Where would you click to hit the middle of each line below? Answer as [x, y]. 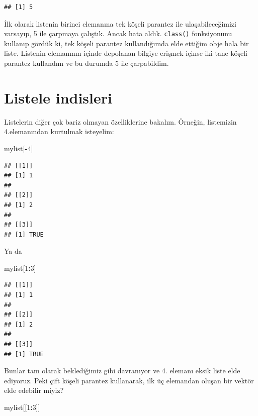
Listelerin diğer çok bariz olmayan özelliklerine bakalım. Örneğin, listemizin [120, 121]
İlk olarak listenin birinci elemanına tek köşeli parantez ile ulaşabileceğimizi [120, 23]
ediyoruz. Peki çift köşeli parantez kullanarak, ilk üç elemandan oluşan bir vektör [129, 380]
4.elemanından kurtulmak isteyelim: [59, 131]
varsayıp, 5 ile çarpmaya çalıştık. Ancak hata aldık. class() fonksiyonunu [118, 33]
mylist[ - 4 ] [19, 148]
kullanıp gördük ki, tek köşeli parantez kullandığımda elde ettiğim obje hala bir [126, 43]
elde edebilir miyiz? [34, 390]
